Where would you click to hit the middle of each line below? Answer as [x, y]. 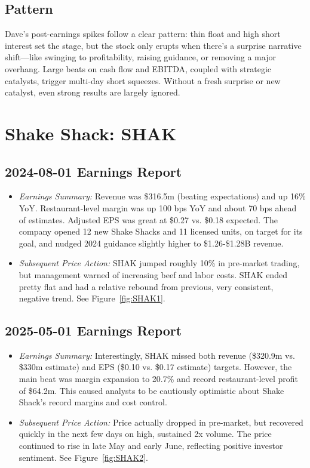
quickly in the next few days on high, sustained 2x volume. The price [145, 434]
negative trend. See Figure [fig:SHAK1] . [92, 298]
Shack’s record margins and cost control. [93, 402]
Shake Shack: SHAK [91, 133]
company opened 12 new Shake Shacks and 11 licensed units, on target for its [161, 231]
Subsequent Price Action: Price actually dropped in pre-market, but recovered [161, 422]
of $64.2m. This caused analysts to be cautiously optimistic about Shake [151, 390]
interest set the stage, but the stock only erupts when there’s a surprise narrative [153, 45]
